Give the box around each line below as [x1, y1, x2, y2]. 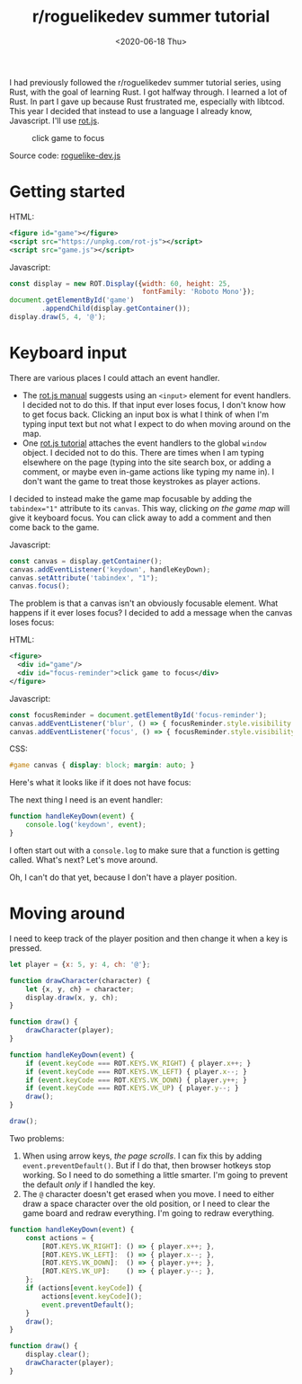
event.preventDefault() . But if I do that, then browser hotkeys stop [22, 1159, 271, 1170]
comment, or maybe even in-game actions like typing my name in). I [22, 466, 275, 477]
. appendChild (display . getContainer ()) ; [41, 304, 191, 314]
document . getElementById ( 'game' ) [9, 296, 135, 305]
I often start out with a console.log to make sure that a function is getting [9, 845, 280, 856]
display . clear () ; [25, 1350, 91, 1359]
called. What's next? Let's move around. [9, 854, 158, 865]
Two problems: [9, 1132, 65, 1143]
